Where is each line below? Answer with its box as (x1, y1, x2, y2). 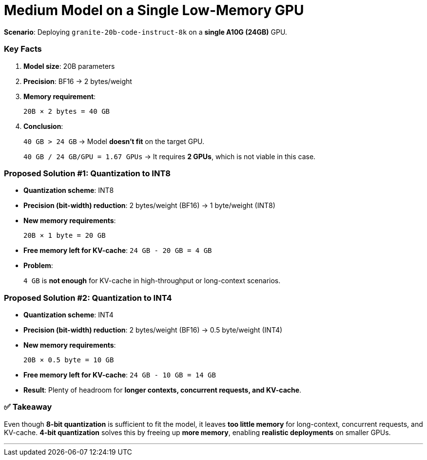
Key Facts (4, 44, 42, 54)
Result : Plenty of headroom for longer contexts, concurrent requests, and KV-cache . (23, 386, 302, 394)
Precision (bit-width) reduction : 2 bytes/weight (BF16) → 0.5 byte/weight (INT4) (23, 326, 283, 334)
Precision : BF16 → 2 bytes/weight (23, 77, 132, 85)
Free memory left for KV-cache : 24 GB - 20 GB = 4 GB (23, 246, 212, 255)
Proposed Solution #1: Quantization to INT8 (4, 168, 171, 178)
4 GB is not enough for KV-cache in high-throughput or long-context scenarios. (23, 276, 281, 285)
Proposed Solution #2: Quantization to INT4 (4, 293, 172, 303)
